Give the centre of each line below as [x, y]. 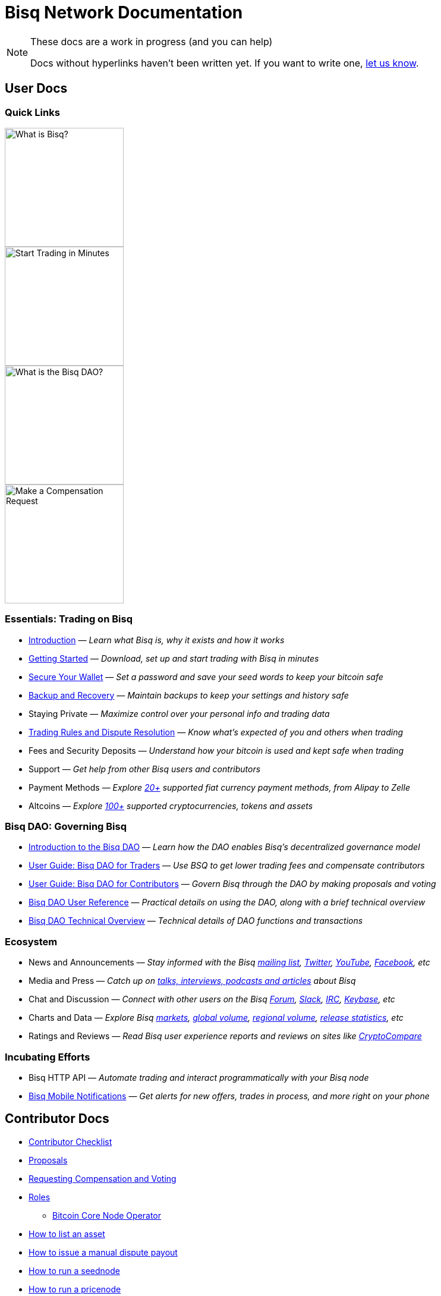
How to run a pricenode [75, 1289]
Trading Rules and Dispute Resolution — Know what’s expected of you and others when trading [216, 732]
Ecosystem [31, 941]
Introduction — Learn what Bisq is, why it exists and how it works [157, 640]
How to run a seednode [74, 1270]
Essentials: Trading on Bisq [69, 619]
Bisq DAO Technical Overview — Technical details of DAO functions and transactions [196, 921]
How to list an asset [67, 1234]
